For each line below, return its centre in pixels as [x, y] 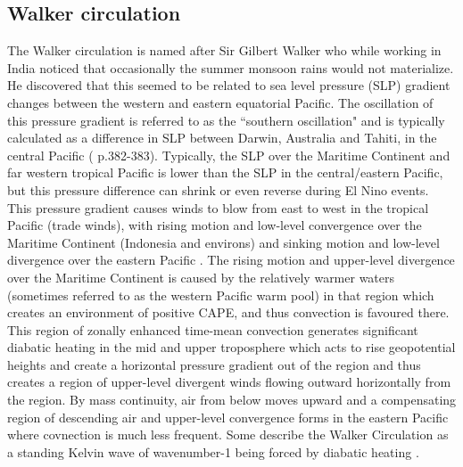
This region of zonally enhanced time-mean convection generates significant [213, 329]
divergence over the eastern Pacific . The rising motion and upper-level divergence [231, 260]
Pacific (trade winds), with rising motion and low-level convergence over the [215, 225]
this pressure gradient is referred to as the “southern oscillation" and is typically [226, 120]
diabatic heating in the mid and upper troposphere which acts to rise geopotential [231, 347]
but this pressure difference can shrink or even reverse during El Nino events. [218, 189]
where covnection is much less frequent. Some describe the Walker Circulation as [228, 434]
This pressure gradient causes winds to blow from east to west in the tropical [218, 207]
